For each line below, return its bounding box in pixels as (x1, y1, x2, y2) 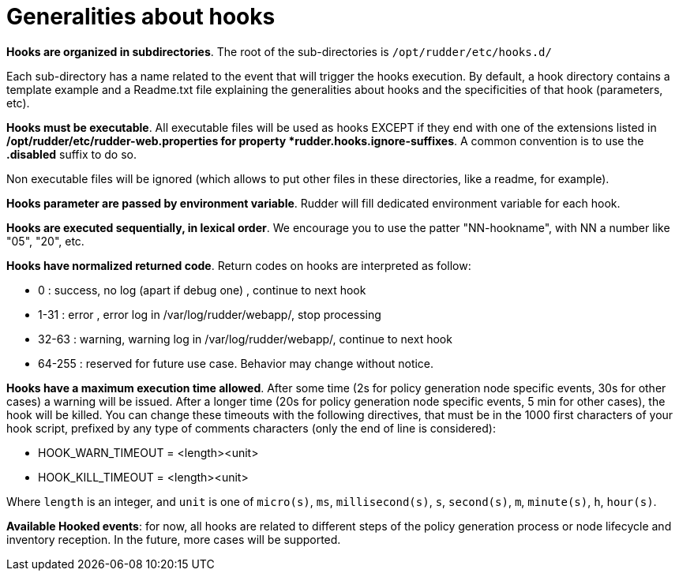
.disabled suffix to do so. (6, 147, 137, 161)
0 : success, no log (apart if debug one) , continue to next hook (38, 283, 366, 297)
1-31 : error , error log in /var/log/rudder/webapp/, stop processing (38, 307, 381, 321)
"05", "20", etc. (6, 234, 84, 248)
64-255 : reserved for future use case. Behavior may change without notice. (38, 356, 434, 370)
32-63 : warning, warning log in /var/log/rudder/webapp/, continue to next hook (38, 332, 452, 346)
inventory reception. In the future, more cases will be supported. (6, 532, 341, 546)
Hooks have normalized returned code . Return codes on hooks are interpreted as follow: (6, 258, 471, 272)
